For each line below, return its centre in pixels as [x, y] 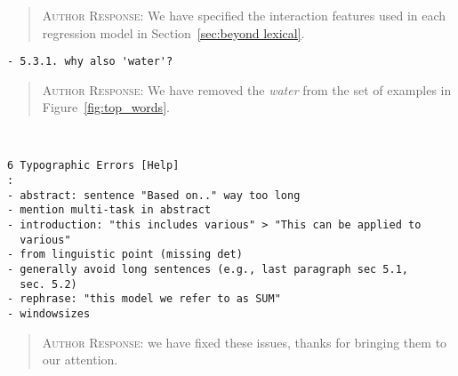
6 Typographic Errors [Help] [93, 166]
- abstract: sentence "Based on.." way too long [154, 195]
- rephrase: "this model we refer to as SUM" [144, 299]
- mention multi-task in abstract [109, 210]
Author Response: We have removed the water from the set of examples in [247, 89]
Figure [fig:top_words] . [106, 107]
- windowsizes [49, 313]
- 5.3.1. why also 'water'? [90, 62]
